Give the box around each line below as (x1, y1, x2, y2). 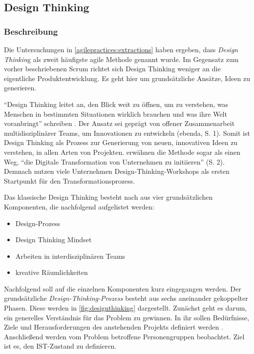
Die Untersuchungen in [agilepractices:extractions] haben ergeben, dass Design (4, 44, 238, 54)
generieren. (4, 83, 37, 93)
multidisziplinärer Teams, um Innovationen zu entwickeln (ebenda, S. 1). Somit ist (4, 127, 250, 138)
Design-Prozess (15, 218, 61, 228)
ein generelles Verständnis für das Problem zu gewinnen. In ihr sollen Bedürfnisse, (4, 312, 250, 322)
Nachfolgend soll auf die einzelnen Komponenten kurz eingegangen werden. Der (4, 283, 241, 293)
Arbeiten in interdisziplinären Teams (15, 250, 126, 261)
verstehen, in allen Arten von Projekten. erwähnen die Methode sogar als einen (4, 146, 241, 157)
